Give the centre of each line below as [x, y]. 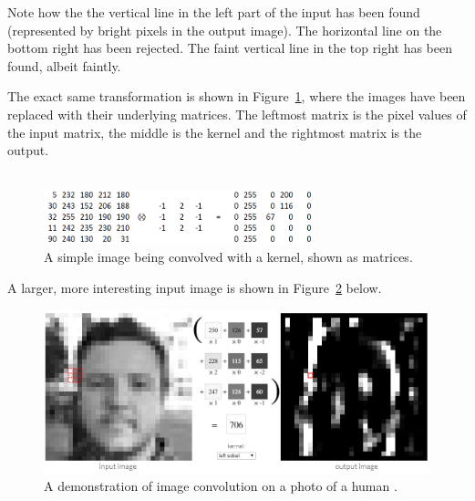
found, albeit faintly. [64, 65]
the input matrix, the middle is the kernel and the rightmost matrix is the [215, 132]
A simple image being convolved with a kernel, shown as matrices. [228, 257]
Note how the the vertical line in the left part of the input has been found [214, 12]
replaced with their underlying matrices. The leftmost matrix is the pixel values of [237, 114]
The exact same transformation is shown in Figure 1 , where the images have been [237, 96]
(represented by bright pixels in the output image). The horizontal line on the [225, 30]
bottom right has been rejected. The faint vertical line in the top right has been [230, 48]
